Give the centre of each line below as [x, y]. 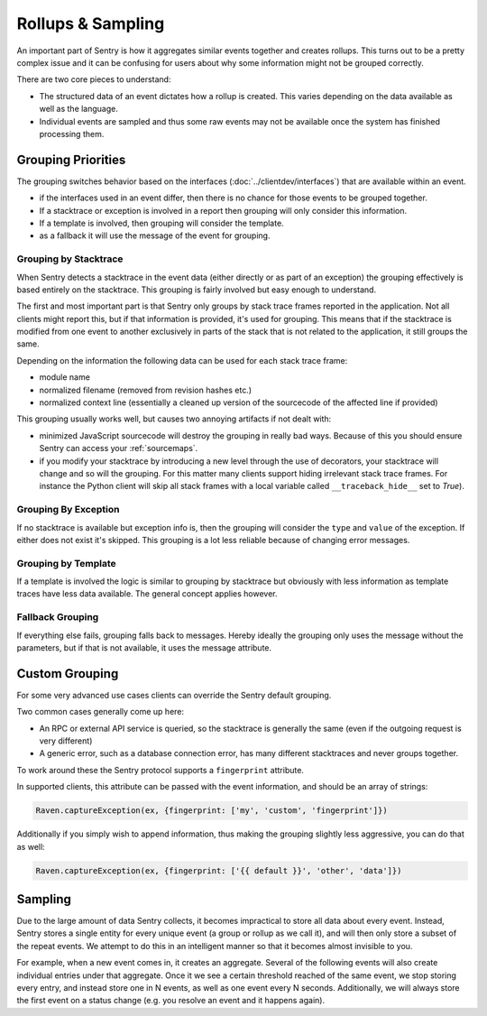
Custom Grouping [68, 674]
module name [64, 377]
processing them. [72, 134]
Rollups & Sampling [91, 23]
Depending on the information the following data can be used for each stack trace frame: [182, 360]
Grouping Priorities [71, 159]
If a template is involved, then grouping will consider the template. [161, 223]
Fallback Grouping [58, 617]
